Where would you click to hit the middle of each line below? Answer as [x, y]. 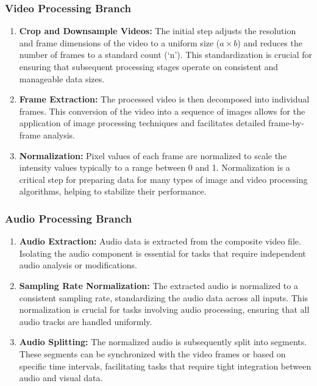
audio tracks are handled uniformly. [86, 321]
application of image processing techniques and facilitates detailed [142, 123]
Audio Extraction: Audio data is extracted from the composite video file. [160, 241]
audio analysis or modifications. [78, 265]
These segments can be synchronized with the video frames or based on [152, 353]
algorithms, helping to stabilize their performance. [113, 191]
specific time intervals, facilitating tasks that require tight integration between [165, 366]
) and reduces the [270, 42]
